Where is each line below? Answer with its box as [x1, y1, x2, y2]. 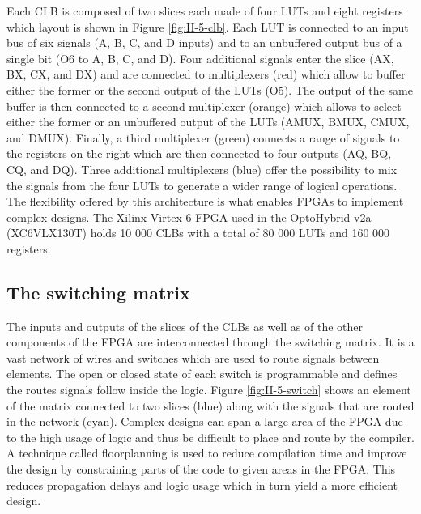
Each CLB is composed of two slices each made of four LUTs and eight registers [6, 2, 403, 19]
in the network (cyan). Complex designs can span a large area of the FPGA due [6, 413, 403, 430]
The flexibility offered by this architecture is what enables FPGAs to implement [6, 193, 404, 210]
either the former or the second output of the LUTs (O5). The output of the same [6, 81, 413, 98]
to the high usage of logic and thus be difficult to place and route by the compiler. [6, 428, 415, 445]
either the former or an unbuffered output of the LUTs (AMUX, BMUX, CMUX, [6, 113, 410, 130]
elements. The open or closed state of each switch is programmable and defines [6, 365, 398, 382]
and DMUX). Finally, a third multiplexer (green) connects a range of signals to [6, 129, 400, 146]
